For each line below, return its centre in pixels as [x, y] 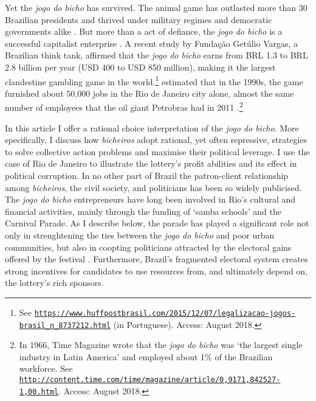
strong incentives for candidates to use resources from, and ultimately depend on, [156, 270]
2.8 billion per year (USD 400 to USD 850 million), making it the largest [140, 67]
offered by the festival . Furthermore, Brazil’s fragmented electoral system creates [156, 259]
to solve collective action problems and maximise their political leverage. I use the [157, 151]
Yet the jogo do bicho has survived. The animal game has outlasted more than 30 [156, 7]
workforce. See [46, 368]
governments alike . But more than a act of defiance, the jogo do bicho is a [144, 31]
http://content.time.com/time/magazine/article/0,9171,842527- [150, 380]
